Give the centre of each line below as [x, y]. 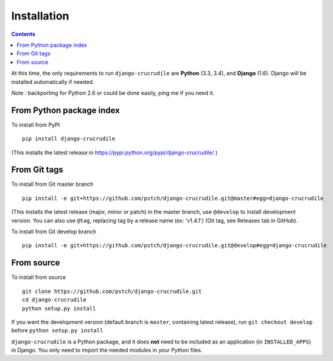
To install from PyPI [36, 125]
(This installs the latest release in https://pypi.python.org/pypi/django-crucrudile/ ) [114, 153]
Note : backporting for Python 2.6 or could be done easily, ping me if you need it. [113, 93]
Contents [23, 34]
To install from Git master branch [52, 184]
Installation [40, 16]
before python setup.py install [57, 331]
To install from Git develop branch [54, 232]
